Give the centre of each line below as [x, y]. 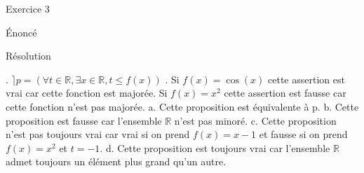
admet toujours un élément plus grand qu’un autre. [116, 161]
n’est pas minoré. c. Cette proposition [255, 120]
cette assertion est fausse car [285, 93]
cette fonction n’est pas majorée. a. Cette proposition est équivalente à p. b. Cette [182, 106]
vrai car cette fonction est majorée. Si [87, 93]
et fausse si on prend [303, 134]
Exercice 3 [28, 8]
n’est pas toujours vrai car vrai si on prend [98, 134]
